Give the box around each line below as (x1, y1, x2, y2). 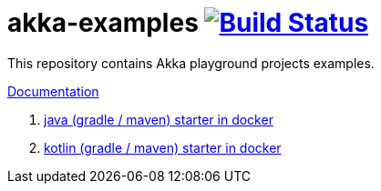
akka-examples (7, 7, 199, 38)
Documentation (7, 83, 99, 99)
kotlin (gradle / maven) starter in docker (44, 139, 282, 156)
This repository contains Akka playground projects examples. (7, 55, 375, 71)
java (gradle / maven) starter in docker (44, 111, 273, 127)
